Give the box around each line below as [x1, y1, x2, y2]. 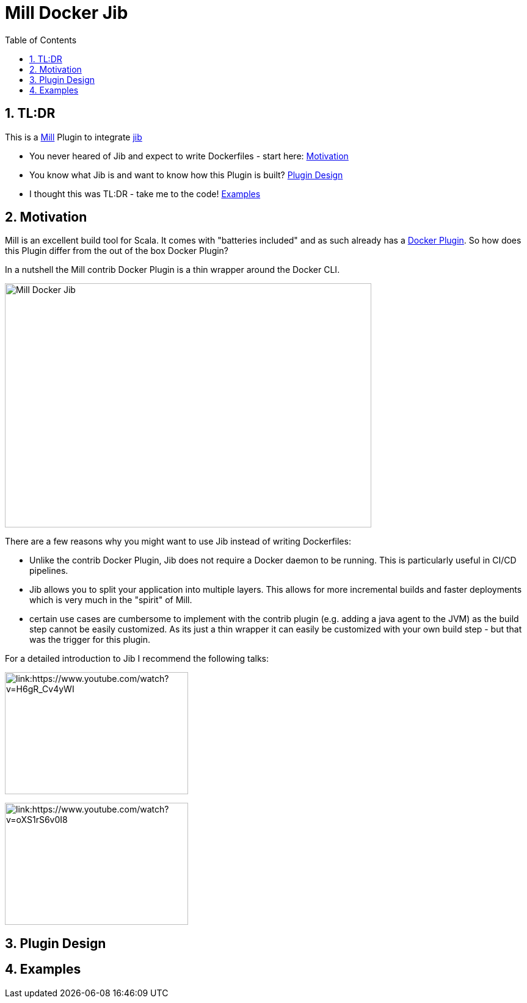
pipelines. [29, 565, 68, 576]
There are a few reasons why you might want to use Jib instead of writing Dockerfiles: [5, 536, 351, 547]
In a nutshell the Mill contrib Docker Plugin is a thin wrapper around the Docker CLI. [5, 264, 340, 275]
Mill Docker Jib [5, 2, 128, 23]
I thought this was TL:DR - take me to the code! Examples [29, 188, 261, 199]
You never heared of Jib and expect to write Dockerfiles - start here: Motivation [29, 150, 349, 161]
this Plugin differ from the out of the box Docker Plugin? [5, 245, 229, 256]
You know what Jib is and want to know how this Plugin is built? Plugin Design [29, 169, 343, 180]
